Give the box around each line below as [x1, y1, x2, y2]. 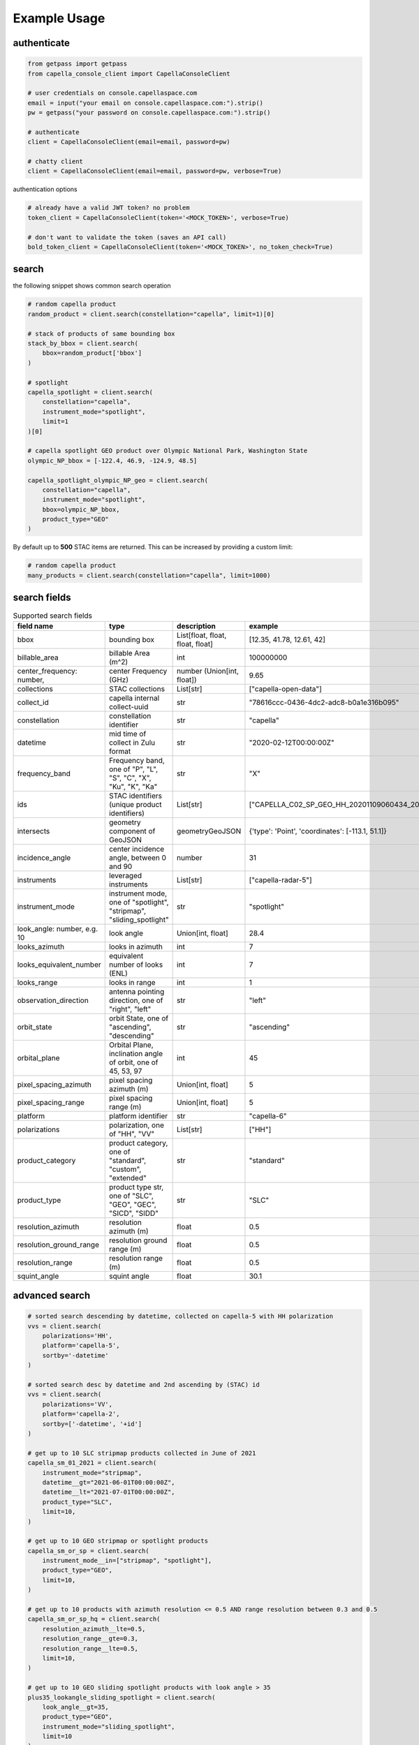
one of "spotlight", [108, 897, 169, 907]
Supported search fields [13, 611, 92, 621]
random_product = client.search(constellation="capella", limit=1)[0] [27, 310, 275, 318]
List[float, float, [177, 630, 227, 640]
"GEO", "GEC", [108, 1199, 156, 1209]
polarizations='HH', [42, 1332, 113, 1340]
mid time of [108, 729, 147, 738]
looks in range [108, 977, 156, 987]
